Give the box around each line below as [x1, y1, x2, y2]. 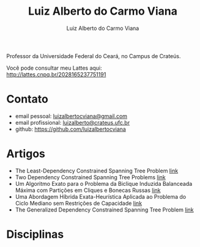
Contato [6, 92, 49, 106]
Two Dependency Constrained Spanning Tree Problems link [15, 173, 166, 181]
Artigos [6, 147, 46, 161]
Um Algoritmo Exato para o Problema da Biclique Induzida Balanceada [15, 180, 193, 187]
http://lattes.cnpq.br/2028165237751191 [6, 70, 106, 78]
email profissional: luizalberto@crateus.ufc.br [15, 119, 130, 126]
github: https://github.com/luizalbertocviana [15, 125, 127, 133]
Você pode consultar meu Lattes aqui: [6, 64, 102, 72]
